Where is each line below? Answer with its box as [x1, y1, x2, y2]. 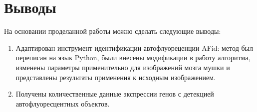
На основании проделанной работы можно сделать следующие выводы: [4, 26, 221, 36]
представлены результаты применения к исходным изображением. [15, 72, 216, 82]
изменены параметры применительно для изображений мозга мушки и [15, 62, 230, 72]
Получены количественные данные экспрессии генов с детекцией [15, 89, 214, 99]
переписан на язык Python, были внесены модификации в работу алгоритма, [15, 52, 251, 63]
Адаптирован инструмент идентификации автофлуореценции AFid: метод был [15, 42, 253, 53]
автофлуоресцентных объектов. [15, 98, 110, 109]
